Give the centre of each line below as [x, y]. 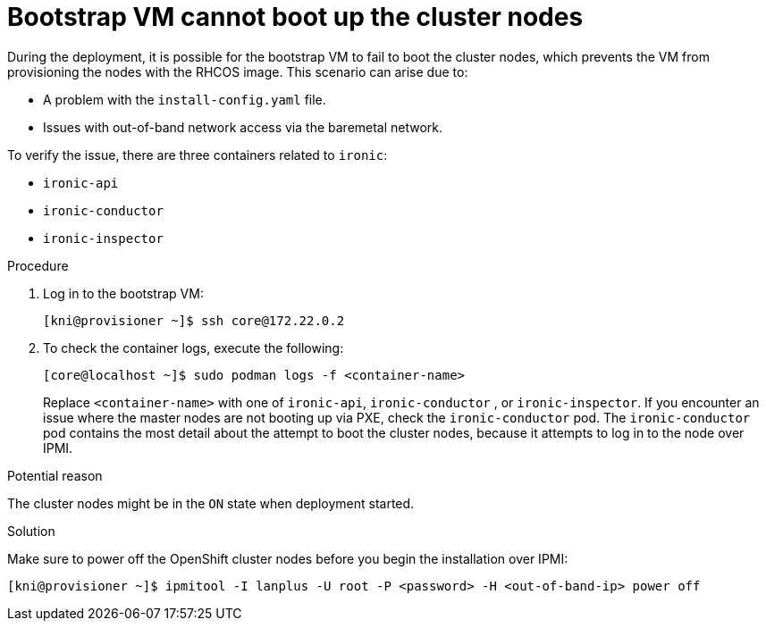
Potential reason [55, 475]
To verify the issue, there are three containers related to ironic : [198, 155]
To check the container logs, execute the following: [194, 347]
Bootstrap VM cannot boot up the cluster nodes [295, 17]
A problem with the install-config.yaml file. [185, 99]
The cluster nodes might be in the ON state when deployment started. [211, 503]
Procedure [38, 265]
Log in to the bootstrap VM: [123, 293]
